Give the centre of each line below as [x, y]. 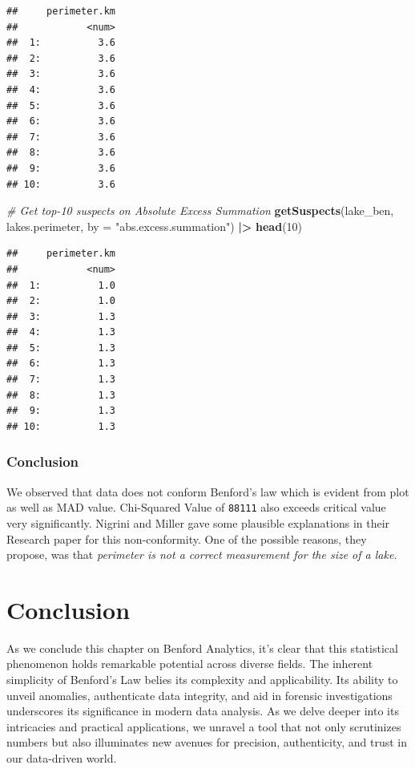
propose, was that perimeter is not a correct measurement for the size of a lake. [202, 554]
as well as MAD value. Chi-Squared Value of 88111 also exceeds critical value [196, 507]
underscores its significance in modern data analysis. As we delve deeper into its [203, 711]
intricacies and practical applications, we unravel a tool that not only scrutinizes [204, 726]
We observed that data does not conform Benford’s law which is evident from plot [208, 491]
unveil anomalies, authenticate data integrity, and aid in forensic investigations [199, 695]
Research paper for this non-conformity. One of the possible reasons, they [187, 538]
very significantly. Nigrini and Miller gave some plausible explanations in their [198, 522]
